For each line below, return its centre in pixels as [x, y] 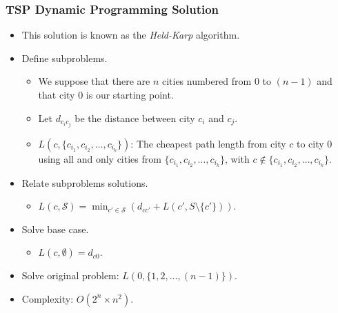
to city [310, 143]
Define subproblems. [64, 58]
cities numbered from [207, 81]
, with [237, 158]
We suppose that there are [94, 81]
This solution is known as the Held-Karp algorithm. [131, 35]
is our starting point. [130, 94]
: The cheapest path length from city [208, 143]
